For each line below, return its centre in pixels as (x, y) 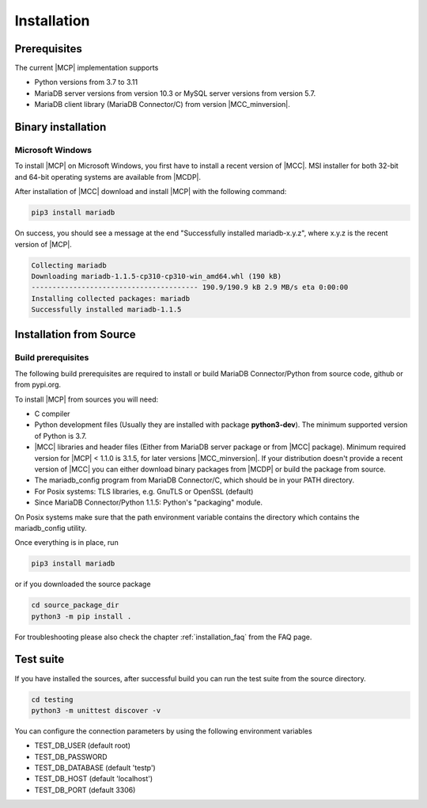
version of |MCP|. (43, 244)
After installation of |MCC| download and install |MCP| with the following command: (151, 192)
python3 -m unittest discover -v (96, 710)
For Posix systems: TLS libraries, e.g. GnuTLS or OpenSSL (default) (144, 491)
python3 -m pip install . (81, 616)
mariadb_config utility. (51, 528)
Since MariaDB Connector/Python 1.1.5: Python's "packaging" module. (149, 502)
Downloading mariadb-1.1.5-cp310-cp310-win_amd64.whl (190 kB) (157, 276)
